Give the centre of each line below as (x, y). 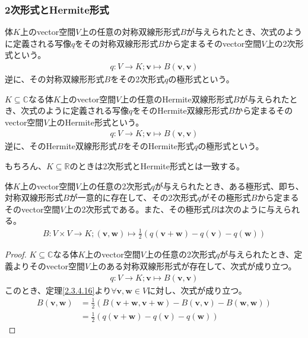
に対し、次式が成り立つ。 (197, 290)
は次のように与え (250, 209)
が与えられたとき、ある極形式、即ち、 (229, 186)
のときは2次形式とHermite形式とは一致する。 (157, 166)
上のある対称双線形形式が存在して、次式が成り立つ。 (193, 265)
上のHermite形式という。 (96, 122)
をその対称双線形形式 (117, 43)
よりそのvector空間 (49, 265)
